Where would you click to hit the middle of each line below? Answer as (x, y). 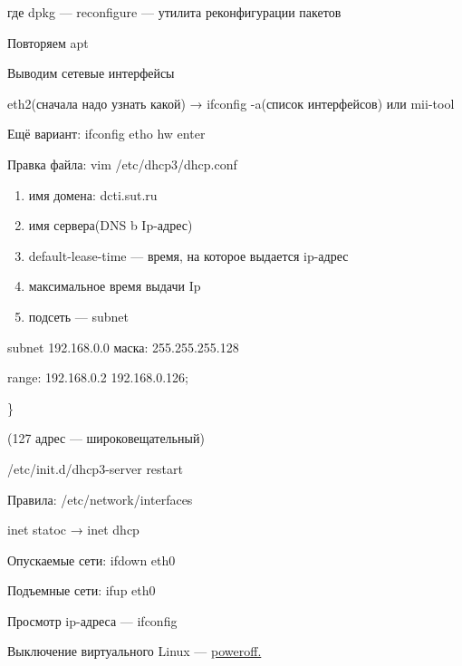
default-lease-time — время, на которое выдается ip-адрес (188, 255)
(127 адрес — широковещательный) (106, 438)
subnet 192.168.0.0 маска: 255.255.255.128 (123, 347)
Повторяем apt (48, 42)
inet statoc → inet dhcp (73, 530)
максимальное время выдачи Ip (115, 286)
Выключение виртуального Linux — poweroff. (135, 651)
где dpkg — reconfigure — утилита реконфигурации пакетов (174, 12)
